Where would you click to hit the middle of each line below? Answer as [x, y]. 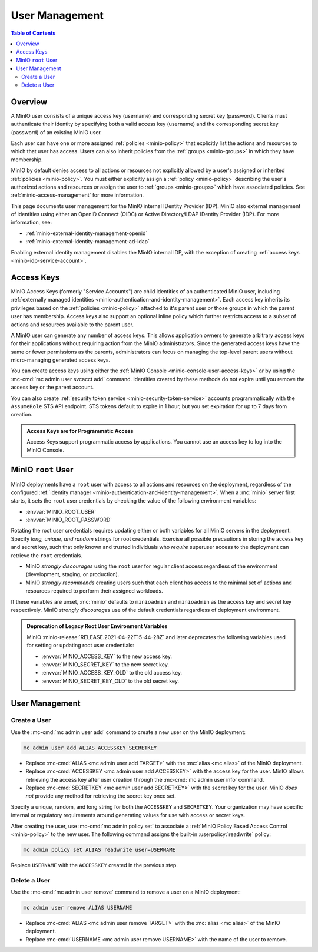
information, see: [32, 222]
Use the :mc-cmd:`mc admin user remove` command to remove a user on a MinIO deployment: [126, 892]
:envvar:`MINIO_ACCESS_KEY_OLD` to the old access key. [112, 673]
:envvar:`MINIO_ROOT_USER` [61, 511]
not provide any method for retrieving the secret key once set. [101, 796]
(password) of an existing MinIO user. [57, 132]
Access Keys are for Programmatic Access [80, 431]
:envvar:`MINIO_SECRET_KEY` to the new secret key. [105, 664]
